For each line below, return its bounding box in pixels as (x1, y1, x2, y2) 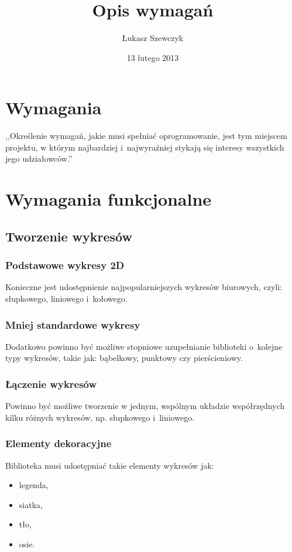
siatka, (19, 498, 43, 510)
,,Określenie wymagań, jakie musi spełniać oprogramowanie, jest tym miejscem (5, 130, 287, 142)
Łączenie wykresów (5, 376, 97, 391)
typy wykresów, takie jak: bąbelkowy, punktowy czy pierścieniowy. (5, 352, 243, 364)
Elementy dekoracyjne (5, 436, 112, 451)
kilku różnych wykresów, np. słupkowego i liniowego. (5, 411, 195, 423)
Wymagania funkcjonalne (5, 187, 212, 211)
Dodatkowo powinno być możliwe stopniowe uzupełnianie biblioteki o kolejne (5, 340, 283, 352)
